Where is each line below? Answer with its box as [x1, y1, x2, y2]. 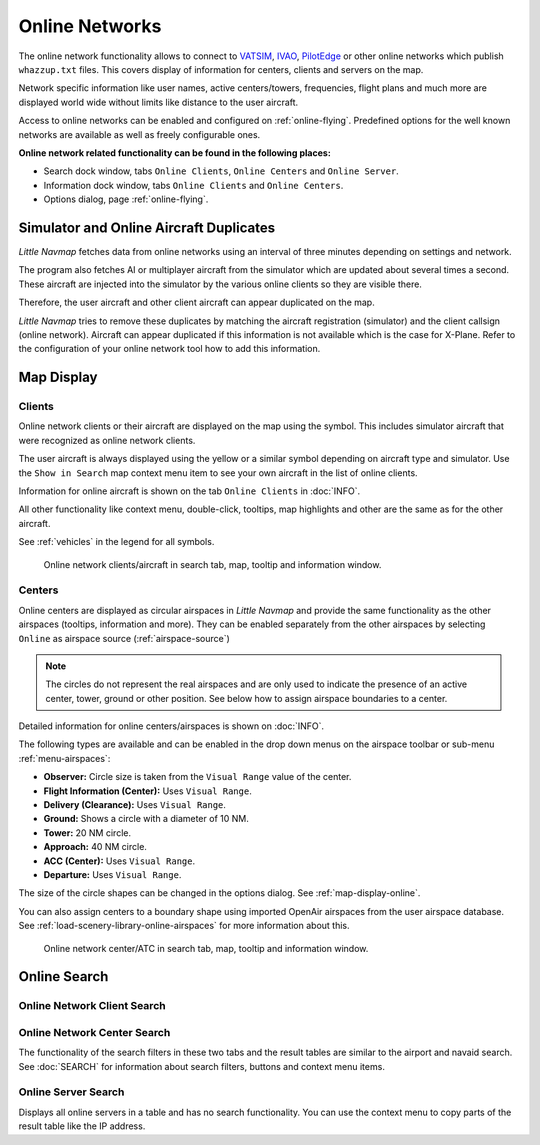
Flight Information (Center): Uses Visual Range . [43, 785, 252, 797]
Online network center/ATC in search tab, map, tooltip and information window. [43, 942, 369, 954]
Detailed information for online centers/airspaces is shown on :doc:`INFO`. [18, 720, 325, 732]
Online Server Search [18, 1085, 125, 1099]
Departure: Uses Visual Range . [43, 868, 182, 880]
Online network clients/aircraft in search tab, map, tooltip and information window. [43, 558, 382, 570]
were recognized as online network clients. [18, 434, 196, 446]
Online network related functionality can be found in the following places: [18, 146, 332, 159]
